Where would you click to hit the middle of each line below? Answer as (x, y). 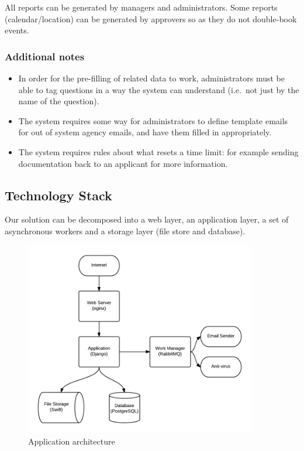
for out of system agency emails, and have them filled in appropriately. (145, 132)
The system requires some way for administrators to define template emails (153, 120)
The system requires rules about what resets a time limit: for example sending (158, 151)
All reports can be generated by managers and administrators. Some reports (141, 7)
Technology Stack (58, 195)
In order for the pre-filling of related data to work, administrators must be (151, 78)
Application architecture (72, 441)
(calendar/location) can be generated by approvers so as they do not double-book (151, 18)
